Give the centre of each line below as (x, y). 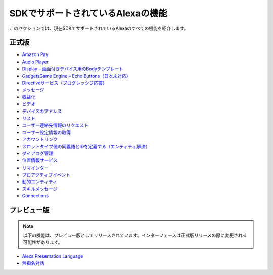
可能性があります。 (43, 242)
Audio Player (35, 62)
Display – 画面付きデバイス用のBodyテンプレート (73, 69)
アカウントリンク (40, 139)
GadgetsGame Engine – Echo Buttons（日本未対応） (76, 76)
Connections (35, 196)
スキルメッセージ (40, 189)
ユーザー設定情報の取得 (46, 132)
